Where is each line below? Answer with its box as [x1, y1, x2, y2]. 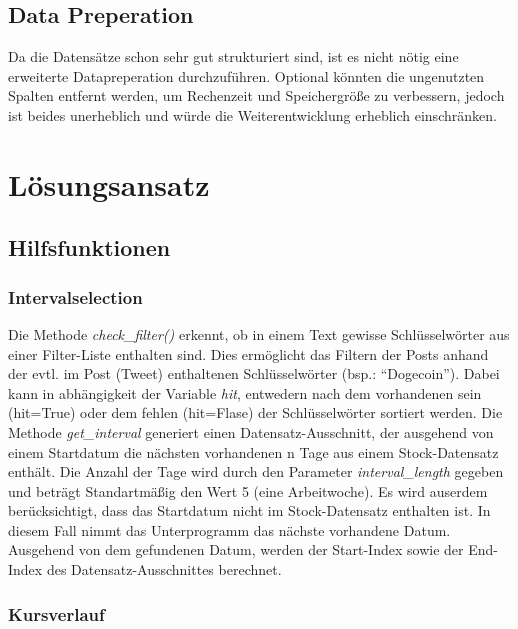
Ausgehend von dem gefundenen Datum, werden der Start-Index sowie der [8, 539, 464, 560]
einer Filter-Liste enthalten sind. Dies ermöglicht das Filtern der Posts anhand [8, 343, 489, 364]
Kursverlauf [8, 601, 105, 626]
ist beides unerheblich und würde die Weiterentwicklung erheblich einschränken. [8, 104, 497, 125]
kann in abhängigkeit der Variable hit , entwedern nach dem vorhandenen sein [8, 382, 482, 403]
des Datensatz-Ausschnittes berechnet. [46, 559, 282, 580]
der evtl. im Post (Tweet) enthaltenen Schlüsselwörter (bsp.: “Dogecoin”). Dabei [8, 363, 500, 384]
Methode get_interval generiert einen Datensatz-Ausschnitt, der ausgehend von [8, 421, 494, 442]
